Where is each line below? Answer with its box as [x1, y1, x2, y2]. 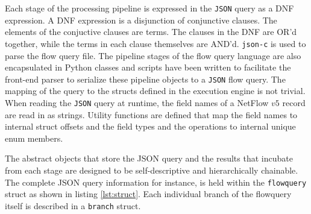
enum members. [5, 131, 63, 144]
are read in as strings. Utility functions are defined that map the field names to [5, 108, 298, 121]
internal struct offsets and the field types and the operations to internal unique [5, 120, 296, 133]
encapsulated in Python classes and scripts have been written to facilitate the [5, 61, 291, 74]
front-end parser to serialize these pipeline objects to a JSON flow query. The [5, 72, 286, 85]
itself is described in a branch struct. [5, 199, 141, 212]
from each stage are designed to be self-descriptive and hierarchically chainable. [5, 163, 298, 176]
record [282, 96, 306, 109]
